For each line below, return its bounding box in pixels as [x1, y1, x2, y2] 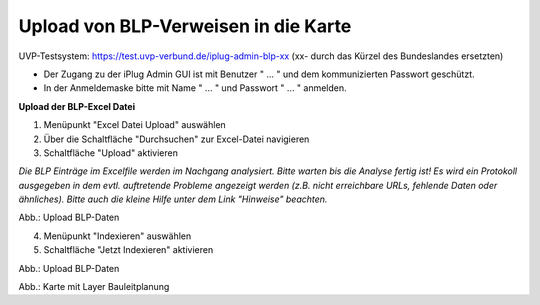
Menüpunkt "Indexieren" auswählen [43, 230, 192, 242]
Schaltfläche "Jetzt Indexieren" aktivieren [43, 244, 214, 256]
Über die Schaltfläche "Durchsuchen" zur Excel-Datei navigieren [43, 133, 310, 145]
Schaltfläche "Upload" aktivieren [43, 146, 179, 159]
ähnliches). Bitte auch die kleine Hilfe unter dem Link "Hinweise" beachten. [18, 193, 328, 205]
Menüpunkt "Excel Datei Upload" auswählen [43, 119, 227, 131]
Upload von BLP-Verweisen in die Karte [18, 15, 352, 37]
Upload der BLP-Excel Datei [18, 100, 135, 112]
